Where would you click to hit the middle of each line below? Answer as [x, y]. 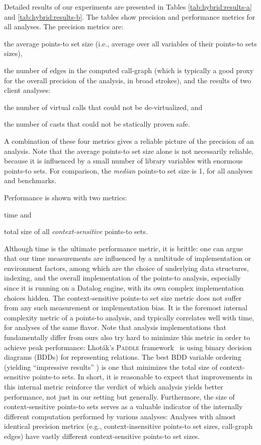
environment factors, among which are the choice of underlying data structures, [126, 268]
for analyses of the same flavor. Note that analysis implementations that [115, 327]
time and [18, 214]
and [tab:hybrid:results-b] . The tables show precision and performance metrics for [130, 16]
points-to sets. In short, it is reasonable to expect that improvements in [142, 377]
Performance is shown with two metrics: [66, 197]
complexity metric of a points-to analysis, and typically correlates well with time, [129, 317]
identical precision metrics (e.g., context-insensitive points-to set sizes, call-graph [128, 426]
